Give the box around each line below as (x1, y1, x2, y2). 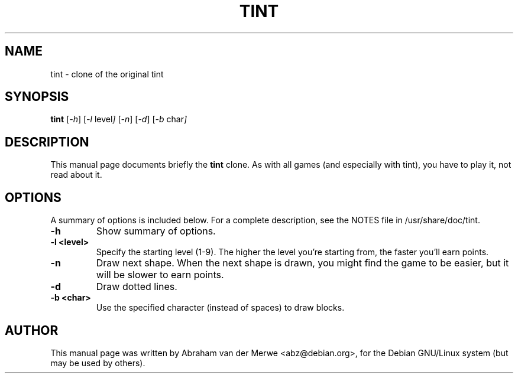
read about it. (50, 170, 102, 180)
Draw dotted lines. (96, 281, 177, 293)
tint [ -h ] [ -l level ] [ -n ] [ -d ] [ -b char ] (50, 114, 187, 125)
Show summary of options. (96, 225, 216, 237)
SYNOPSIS (5, 89, 69, 105)
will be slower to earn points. (96, 269, 224, 281)
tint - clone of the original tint (50, 69, 164, 79)
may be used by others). (50, 357, 145, 368)
